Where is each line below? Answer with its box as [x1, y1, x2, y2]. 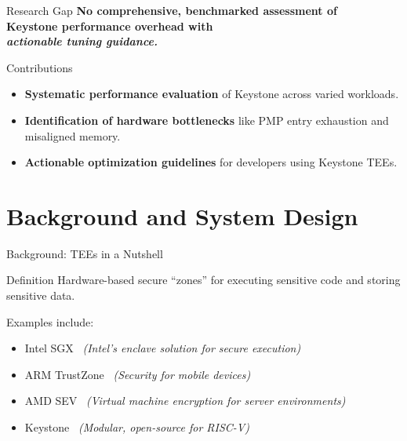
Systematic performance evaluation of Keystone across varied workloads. [24, 86, 399, 102]
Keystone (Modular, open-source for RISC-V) [24, 419, 249, 436]
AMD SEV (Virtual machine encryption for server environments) [24, 392, 346, 409]
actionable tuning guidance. [6, 33, 158, 49]
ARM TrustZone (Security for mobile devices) [24, 366, 251, 382]
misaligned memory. [24, 127, 121, 144]
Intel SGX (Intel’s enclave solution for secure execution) [24, 340, 301, 356]
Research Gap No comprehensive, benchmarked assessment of [6, 2, 337, 18]
